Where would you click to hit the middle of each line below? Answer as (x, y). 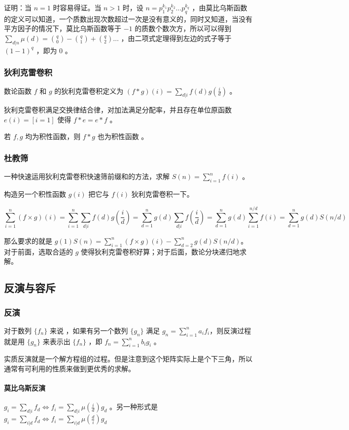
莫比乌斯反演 (25, 388)
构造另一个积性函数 (35, 194)
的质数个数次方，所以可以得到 (183, 28)
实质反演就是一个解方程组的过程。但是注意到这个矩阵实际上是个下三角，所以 (128, 359)
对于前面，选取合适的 (38, 251)
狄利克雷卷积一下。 (162, 194)
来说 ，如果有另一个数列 (89, 330)
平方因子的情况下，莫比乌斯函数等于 (63, 28)
